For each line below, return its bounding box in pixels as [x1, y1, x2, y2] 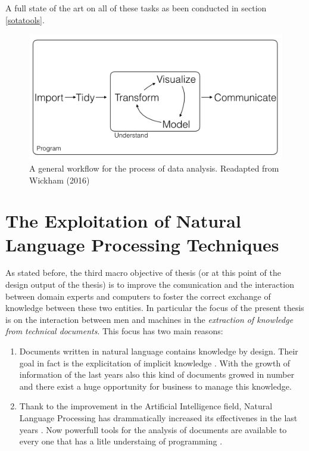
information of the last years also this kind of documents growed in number [19, 368, 295, 381]
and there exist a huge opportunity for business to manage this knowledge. [19, 380, 292, 392]
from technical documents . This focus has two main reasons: [5, 325, 223, 337]
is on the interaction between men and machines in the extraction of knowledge [5, 313, 294, 325]
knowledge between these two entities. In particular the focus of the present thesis [5, 301, 304, 314]
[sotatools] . [5, 13, 45, 26]
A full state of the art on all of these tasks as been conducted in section [5, 2, 267, 14]
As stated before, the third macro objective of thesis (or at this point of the [5, 266, 281, 279]
